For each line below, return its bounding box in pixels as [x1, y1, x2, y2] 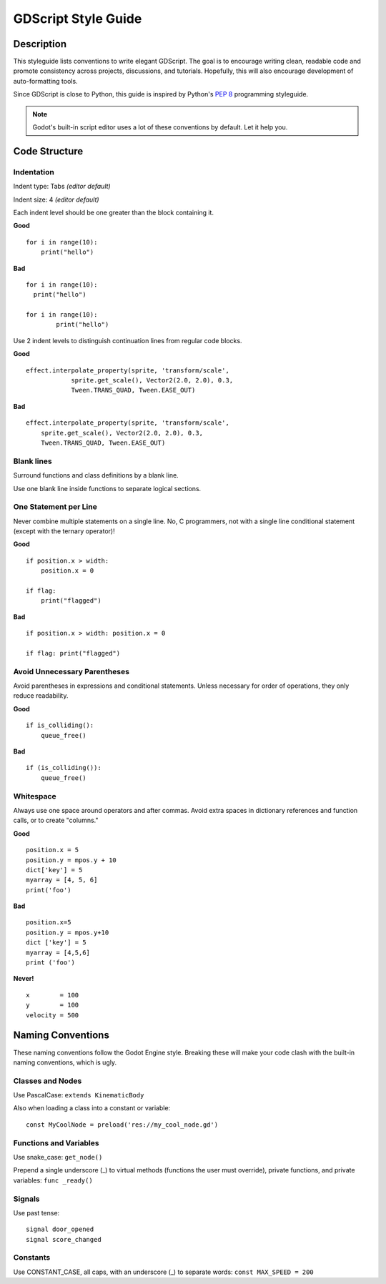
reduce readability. [13, 691, 69, 700]
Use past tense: [13, 1208, 60, 1217]
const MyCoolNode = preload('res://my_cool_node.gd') [26, 1120, 218, 1129]
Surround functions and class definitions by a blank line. [13, 471, 179, 480]
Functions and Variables [13, 1137, 99, 1147]
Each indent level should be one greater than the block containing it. [13, 208, 214, 217]
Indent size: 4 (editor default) [13, 195, 99, 204]
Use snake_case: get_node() [13, 1152, 103, 1161]
